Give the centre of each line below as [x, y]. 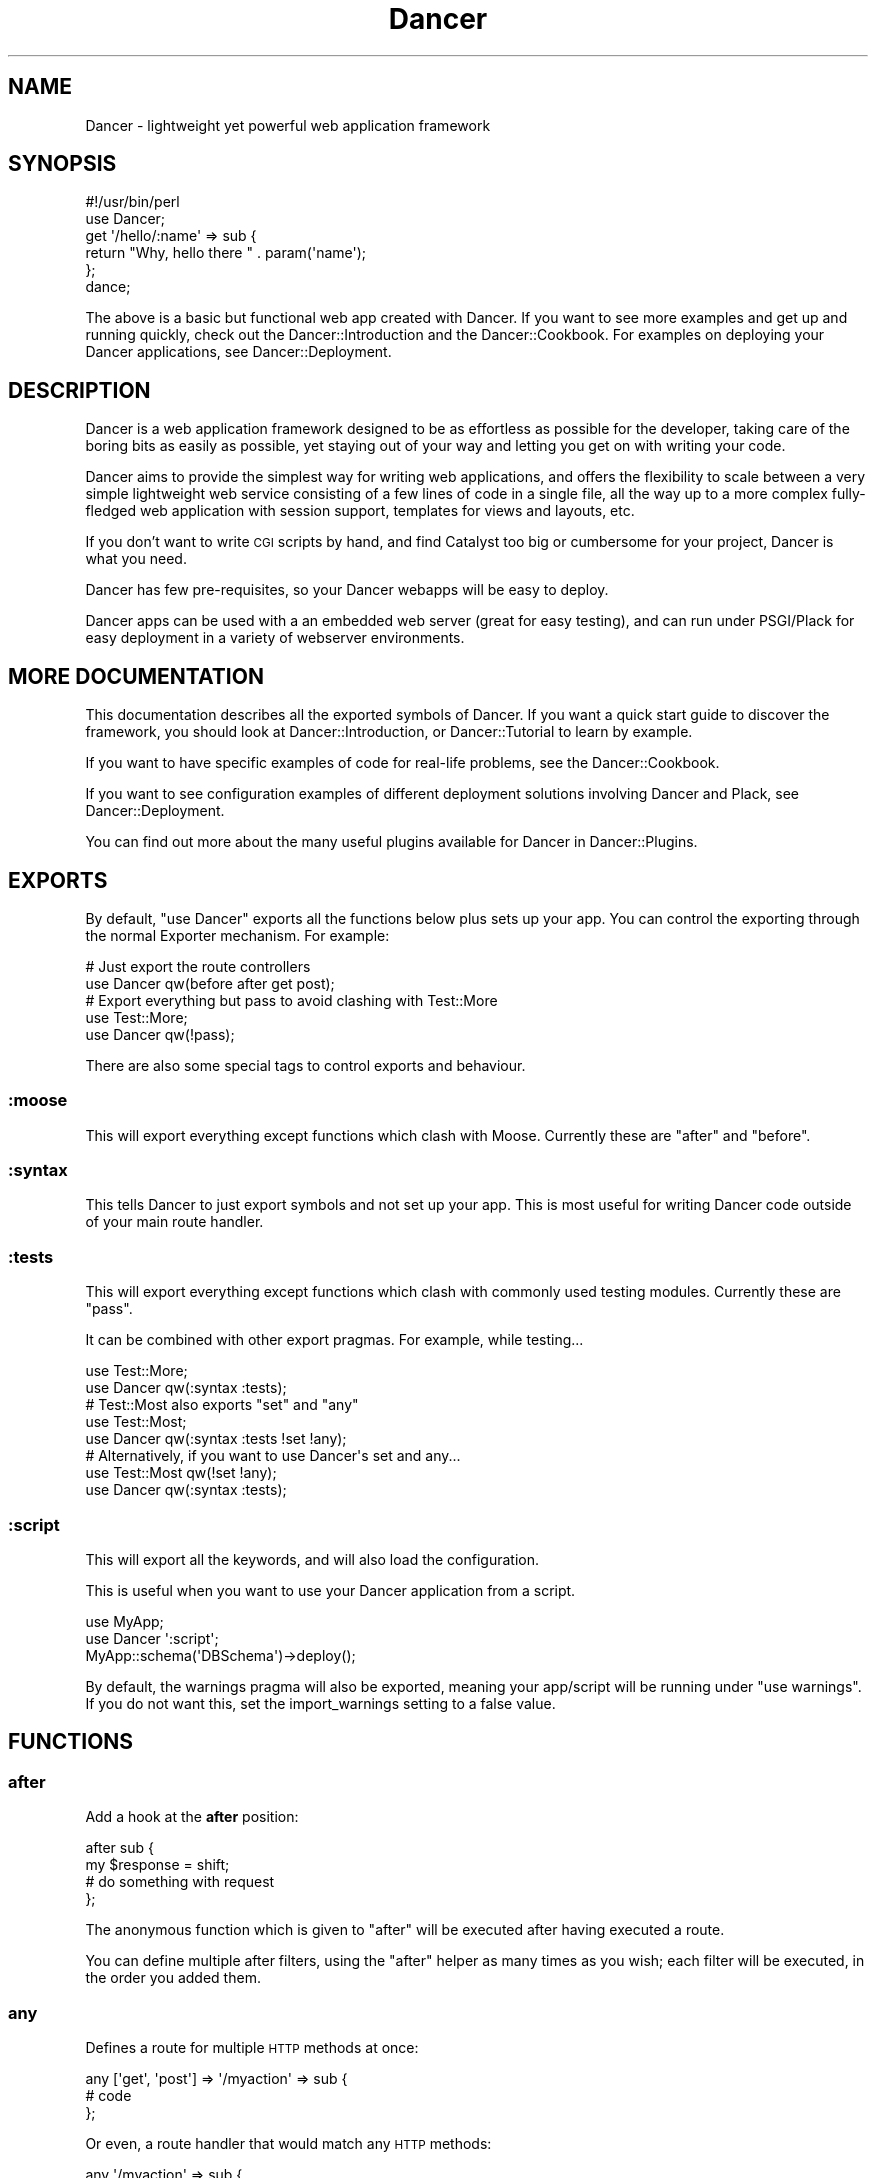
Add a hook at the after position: [192, 1817]
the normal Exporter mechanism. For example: [237, 935]
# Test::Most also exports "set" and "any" [222, 1405]
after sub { [119, 1848]
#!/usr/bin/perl [132, 202]
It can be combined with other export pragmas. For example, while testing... [334, 1340]
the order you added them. [173, 1978]
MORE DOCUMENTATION [136, 676]
